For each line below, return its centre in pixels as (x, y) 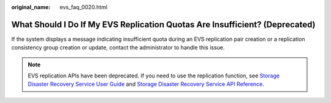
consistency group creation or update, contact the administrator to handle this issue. (118, 48)
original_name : (31, 7)
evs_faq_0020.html (83, 7)
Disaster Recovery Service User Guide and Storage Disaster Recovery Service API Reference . (146, 84)
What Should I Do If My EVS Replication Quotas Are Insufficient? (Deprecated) (163, 24)
